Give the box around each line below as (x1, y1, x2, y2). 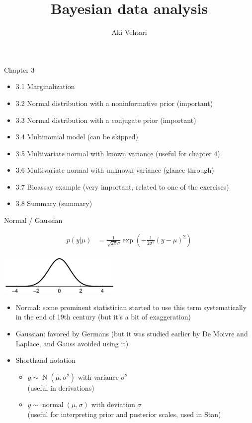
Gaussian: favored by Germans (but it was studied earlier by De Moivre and (15, 328, 248, 339)
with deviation (91, 399, 135, 410)
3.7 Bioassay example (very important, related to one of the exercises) (15, 181, 229, 192)
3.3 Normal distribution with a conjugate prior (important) (15, 114, 196, 125)
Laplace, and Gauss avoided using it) (15, 338, 129, 348)
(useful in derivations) (27, 382, 94, 393)
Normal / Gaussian (4, 215, 63, 225)
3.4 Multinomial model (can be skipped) (15, 131, 139, 142)
